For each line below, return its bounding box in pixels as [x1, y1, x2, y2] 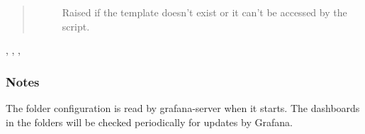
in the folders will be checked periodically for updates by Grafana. [6, 114, 293, 129]
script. [62, 18, 90, 33]
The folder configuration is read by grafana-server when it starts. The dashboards [6, 101, 360, 115]
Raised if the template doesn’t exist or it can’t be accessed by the [62, 5, 347, 19]
